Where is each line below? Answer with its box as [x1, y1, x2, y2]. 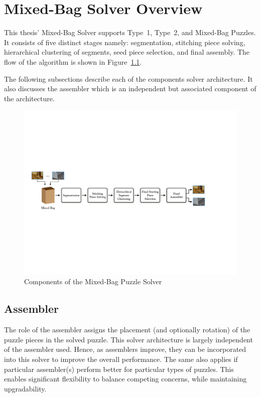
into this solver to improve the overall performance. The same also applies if [4, 353, 238, 364]
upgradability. [4, 383, 47, 393]
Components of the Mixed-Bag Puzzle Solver [24, 276, 162, 287]
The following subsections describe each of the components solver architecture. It [4, 73, 253, 84]
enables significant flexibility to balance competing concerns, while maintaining [4, 373, 247, 384]
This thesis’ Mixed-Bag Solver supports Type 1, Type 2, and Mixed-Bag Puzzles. [4, 27, 256, 38]
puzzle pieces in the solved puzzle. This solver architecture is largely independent [4, 334, 253, 344]
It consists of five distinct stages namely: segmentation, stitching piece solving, [4, 37, 245, 47]
